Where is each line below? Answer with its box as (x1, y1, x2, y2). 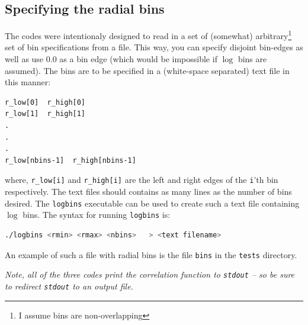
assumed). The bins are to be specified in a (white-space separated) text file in (5, 64, 290, 76)
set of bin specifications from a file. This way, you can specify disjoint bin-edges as (5, 41, 303, 53)
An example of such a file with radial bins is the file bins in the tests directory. (5, 248, 297, 260)
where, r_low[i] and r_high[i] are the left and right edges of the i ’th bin (5, 173, 278, 186)
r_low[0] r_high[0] (5, 98, 86, 107)
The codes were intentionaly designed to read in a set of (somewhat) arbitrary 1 (5, 28, 292, 41)
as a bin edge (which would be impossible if (59, 53, 217, 65)
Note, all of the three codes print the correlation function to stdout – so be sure (5, 268, 295, 281)
